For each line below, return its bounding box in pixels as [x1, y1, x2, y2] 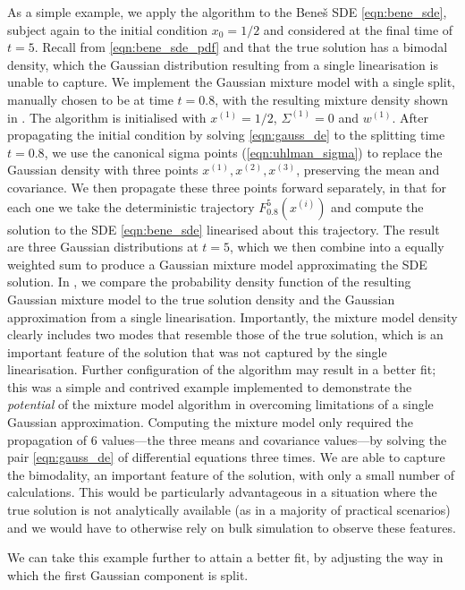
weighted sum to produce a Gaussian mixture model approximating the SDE [7, 254, 427, 273]
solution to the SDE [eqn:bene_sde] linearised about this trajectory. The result [7, 219, 440, 238]
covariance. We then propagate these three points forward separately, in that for [7, 177, 446, 196]
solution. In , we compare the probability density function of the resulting [7, 272, 411, 291]
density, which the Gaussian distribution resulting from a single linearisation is [7, 55, 438, 73]
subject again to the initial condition [7, 20, 208, 38]
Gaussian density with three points [7, 160, 199, 179]
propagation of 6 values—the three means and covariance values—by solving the [7, 430, 447, 449]
